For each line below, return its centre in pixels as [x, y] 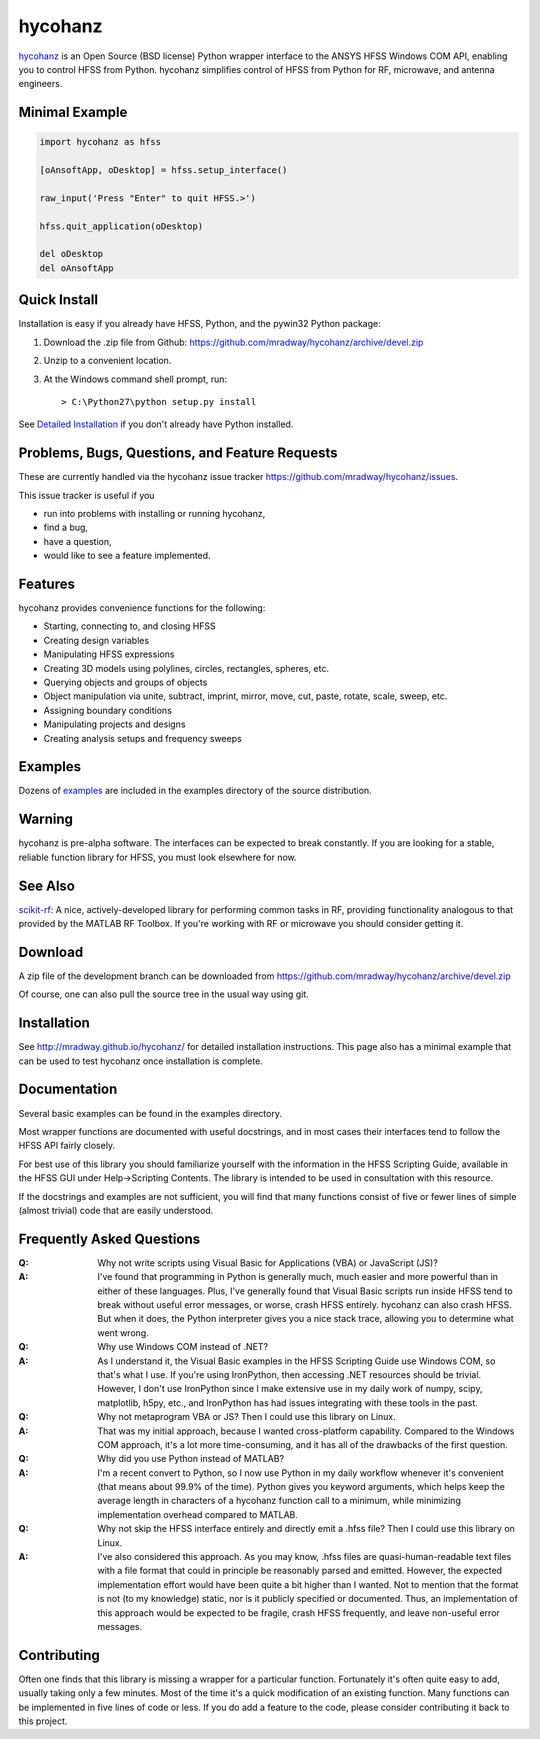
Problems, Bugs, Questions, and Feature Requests [178, 453]
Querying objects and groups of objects [125, 682]
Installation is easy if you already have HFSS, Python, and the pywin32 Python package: [199, 324]
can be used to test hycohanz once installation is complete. [141, 1061]
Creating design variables [96, 640]
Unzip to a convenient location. [107, 361]
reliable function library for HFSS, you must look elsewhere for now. [157, 857]
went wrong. [123, 1332]
